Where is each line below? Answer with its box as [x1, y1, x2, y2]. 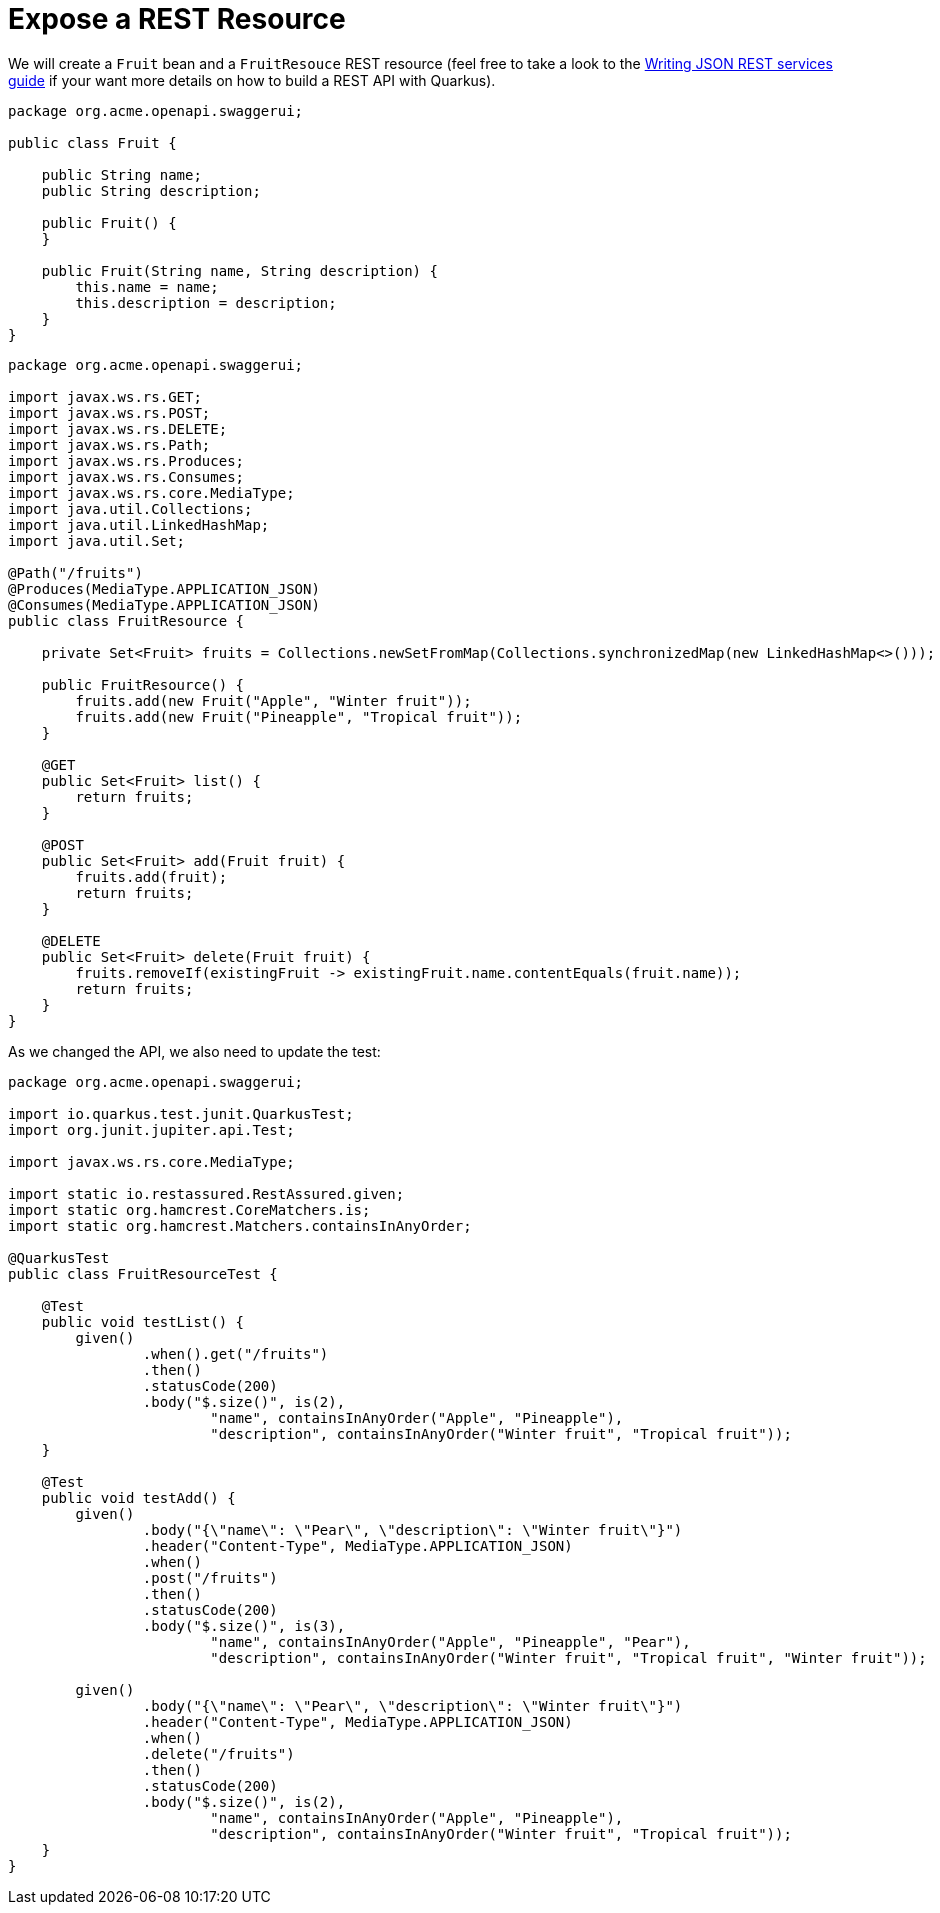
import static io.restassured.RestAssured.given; [8, 1185, 405, 1202]
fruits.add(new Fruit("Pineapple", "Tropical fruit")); [75, 708, 523, 725]
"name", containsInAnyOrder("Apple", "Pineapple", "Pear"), [210, 1633, 691, 1650]
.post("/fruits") [142, 1569, 278, 1586]
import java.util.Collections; [8, 500, 253, 517]
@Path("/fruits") [8, 564, 143, 581]
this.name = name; [75, 278, 219, 295]
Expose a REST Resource [8, 2, 346, 36]
